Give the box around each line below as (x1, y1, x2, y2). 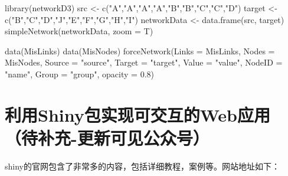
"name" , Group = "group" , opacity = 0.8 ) (5, 67, 155, 80)
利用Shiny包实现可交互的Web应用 (5, 102, 270, 126)
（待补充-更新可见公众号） (5, 125, 210, 149)
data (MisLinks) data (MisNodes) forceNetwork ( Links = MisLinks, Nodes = (5, 44, 275, 57)
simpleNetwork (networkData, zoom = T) (5, 25, 153, 37)
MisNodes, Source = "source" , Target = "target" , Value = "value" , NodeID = (5, 56, 283, 69)
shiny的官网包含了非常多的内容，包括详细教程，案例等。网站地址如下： (5, 159, 280, 172)
